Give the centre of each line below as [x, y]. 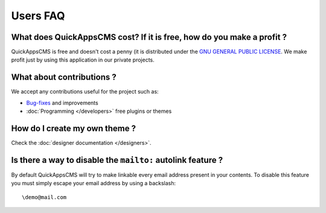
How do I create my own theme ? [73, 128]
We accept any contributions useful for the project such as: [85, 92]
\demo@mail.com [44, 197]
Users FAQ [38, 16]
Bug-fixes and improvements [62, 103]
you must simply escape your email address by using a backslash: [94, 183]
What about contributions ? [64, 78]
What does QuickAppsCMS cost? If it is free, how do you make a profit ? [149, 37]
